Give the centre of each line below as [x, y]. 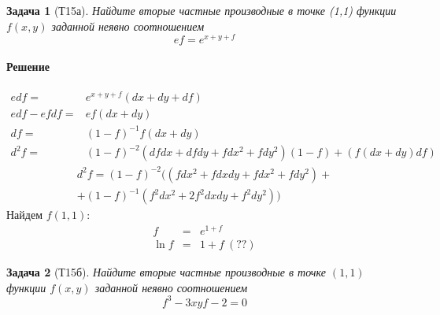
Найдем [25, 215]
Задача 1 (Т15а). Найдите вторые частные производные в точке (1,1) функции [202, 10]
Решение [28, 66]
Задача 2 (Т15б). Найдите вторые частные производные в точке [166, 272]
